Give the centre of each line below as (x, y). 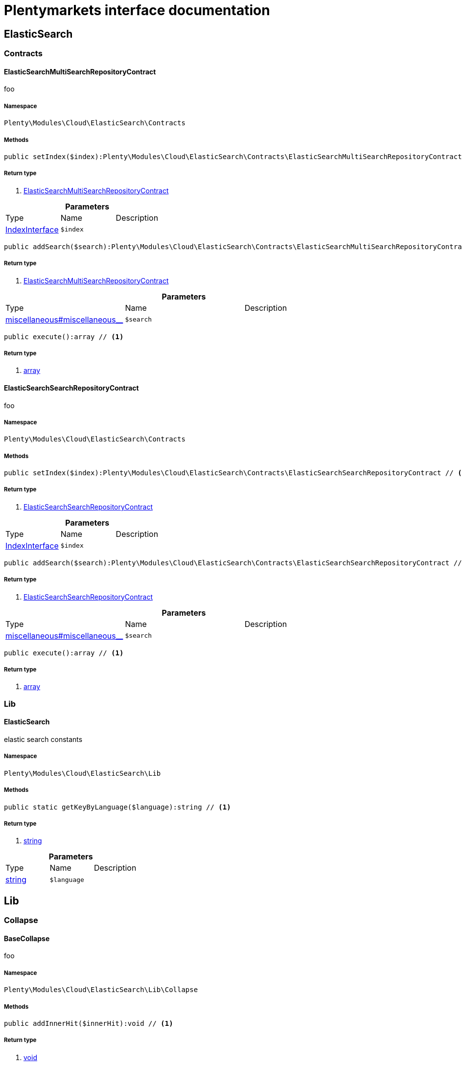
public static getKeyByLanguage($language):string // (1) (117, 807)
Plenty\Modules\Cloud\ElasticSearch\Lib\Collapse (101, 990)
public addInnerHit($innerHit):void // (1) (89, 1023)
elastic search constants (43, 740)
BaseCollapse (27, 938)
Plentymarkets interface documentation (137, 10)
